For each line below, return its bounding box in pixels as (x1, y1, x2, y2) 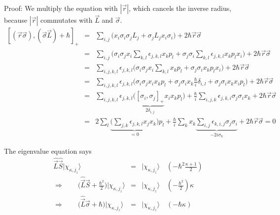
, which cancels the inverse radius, (129, 3, 232, 13)
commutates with (40, 15, 93, 25)
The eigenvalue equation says (4, 145, 92, 156)
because (4, 15, 28, 25)
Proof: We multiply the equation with (4, 3, 118, 13)
